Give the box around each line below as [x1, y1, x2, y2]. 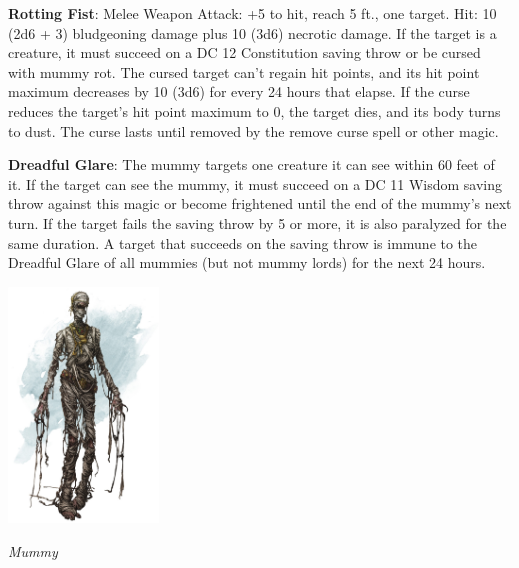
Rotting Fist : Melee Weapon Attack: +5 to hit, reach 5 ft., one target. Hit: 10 [8, 3, 497, 23]
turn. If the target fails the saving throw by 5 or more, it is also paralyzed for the [8, 212, 507, 233]
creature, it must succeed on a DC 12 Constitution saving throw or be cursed [8, 42, 481, 63]
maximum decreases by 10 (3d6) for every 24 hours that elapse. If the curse [8, 81, 470, 102]
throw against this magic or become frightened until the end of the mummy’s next [8, 193, 512, 214]
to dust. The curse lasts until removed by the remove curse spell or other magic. [8, 120, 499, 141]
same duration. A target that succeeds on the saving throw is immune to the [8, 232, 478, 253]
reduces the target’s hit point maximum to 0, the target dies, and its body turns [8, 100, 501, 121]
